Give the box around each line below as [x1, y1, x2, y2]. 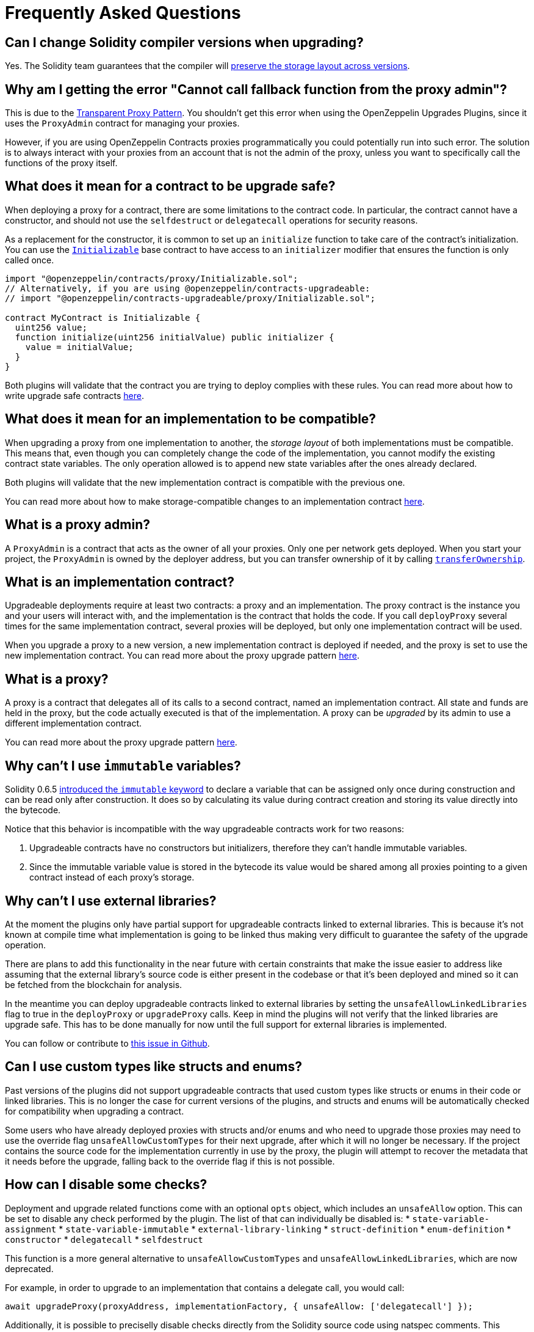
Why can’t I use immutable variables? [5, 758, 241, 774]
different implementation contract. [5, 718, 142, 729]
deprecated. [5, 1263, 54, 1274]
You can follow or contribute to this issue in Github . [5, 1037, 210, 1048]
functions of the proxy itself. [5, 158, 118, 169]
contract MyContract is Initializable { [5, 312, 201, 323]
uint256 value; [15, 322, 87, 332]
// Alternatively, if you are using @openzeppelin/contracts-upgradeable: [5, 283, 370, 293]
